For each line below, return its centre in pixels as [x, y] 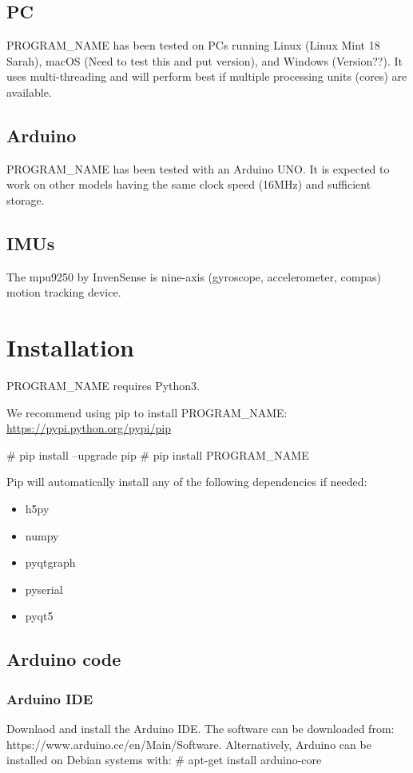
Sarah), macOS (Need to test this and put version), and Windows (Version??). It [205, 60]
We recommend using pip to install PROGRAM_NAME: [147, 412]
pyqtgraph [50, 562]
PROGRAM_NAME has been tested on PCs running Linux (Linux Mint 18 [193, 45]
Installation [70, 347]
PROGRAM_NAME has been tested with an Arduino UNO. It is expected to [198, 168]
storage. [26, 199]
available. [29, 92]
